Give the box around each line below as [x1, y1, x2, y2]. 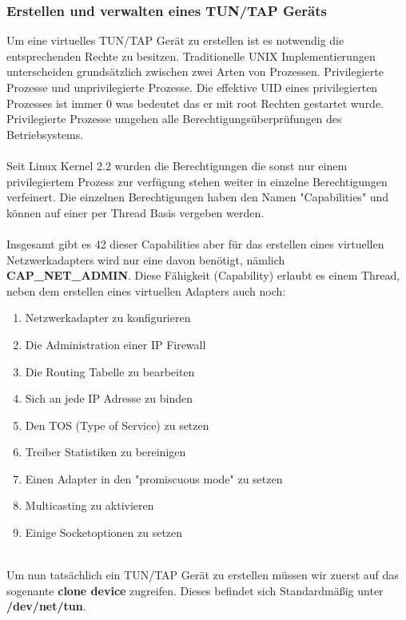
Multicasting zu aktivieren [25, 497, 154, 514]
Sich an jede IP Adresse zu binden [25, 390, 193, 407]
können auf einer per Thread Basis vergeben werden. [6, 204, 265, 221]
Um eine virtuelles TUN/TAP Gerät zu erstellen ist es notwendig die [6, 32, 344, 49]
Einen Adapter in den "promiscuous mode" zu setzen [25, 470, 283, 487]
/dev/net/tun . [6, 598, 86, 614]
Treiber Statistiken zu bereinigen [25, 443, 186, 460]
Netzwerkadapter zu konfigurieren [25, 309, 191, 326]
